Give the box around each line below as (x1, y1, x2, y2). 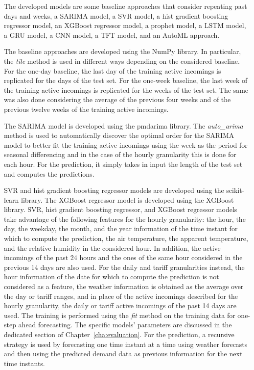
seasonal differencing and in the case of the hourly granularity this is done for (4, 149, 236, 159)
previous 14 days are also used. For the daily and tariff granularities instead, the (4, 262, 245, 272)
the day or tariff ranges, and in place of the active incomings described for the (4, 291, 238, 301)
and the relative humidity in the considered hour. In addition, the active (4, 242, 221, 253)
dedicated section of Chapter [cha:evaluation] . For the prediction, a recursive (4, 329, 234, 339)
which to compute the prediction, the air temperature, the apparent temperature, (4, 233, 248, 243)
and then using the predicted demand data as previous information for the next (4, 348, 243, 359)
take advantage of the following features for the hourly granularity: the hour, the (4, 213, 246, 224)
